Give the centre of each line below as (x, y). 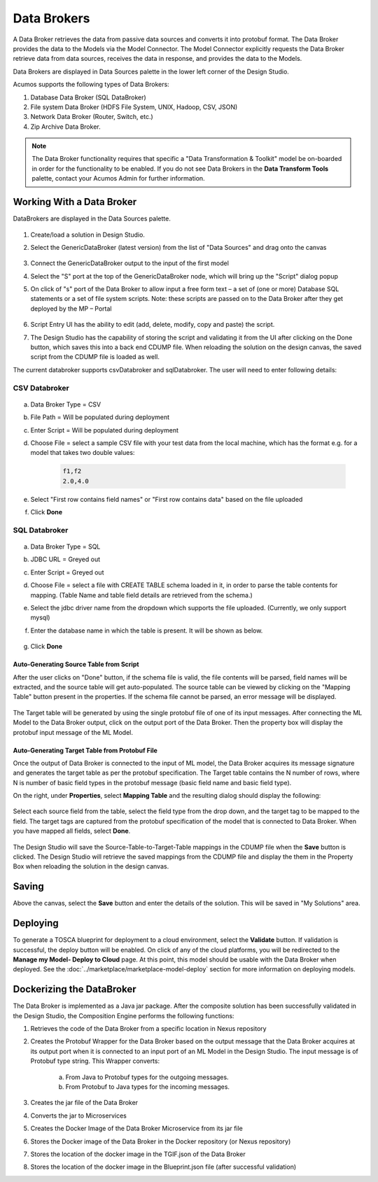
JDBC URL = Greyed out (65, 559)
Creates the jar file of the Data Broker (84, 1103)
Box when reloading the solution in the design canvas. (91, 866)
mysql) (40, 618)
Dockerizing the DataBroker (75, 989)
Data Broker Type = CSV (66, 404)
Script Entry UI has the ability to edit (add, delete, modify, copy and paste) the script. (153, 325)
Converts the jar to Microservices (79, 1116)
